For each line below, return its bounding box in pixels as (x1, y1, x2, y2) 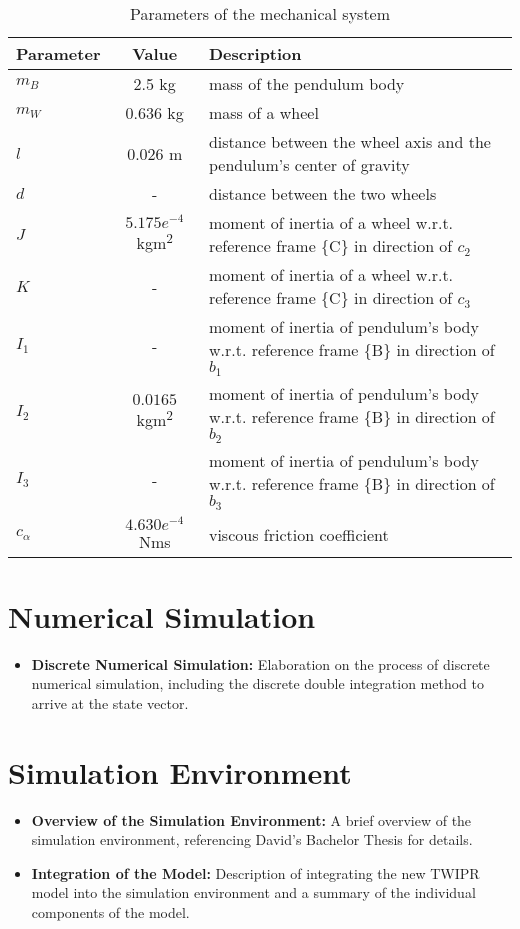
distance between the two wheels (208, 182, 437, 205)
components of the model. (31, 902, 190, 923)
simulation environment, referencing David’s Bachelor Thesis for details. (31, 829, 473, 850)
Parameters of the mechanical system (129, 2, 391, 25)
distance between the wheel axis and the (208, 130, 491, 153)
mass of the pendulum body (208, 72, 405, 95)
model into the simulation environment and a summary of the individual (31, 882, 476, 903)
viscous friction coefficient (208, 522, 389, 546)
